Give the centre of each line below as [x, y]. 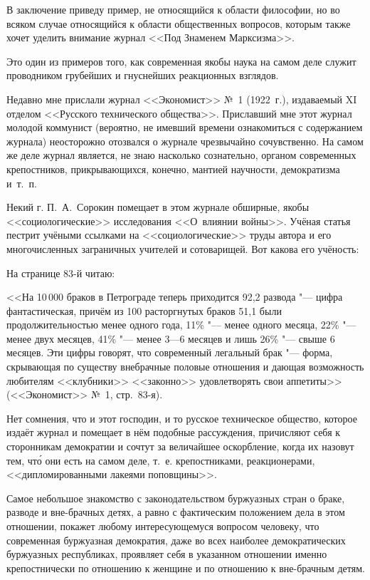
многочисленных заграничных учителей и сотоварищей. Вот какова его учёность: [183, 248]
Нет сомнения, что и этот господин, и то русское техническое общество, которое [182, 418]
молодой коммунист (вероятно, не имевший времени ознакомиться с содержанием [185, 127]
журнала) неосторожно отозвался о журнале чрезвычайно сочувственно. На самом [185, 141]
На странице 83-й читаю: [61, 273]
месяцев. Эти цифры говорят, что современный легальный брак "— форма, [170, 352]
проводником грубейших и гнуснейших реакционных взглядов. [143, 75]
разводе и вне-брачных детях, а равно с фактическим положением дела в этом [176, 512]
